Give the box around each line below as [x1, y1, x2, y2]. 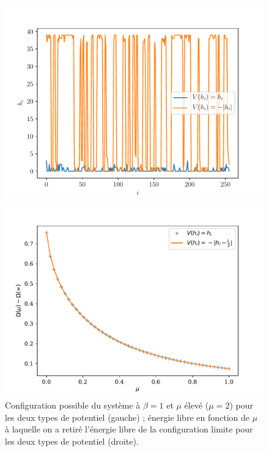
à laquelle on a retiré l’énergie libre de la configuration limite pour [5, 423, 253, 435]
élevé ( [184, 399, 209, 412]
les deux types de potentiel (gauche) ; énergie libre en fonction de [5, 410, 249, 423]
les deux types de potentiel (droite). [5, 434, 139, 447]
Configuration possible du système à [5, 399, 141, 412]
